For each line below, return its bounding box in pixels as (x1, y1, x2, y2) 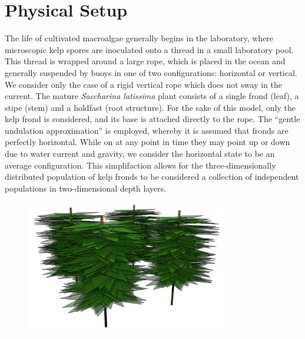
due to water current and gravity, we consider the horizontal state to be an (5, 147, 275, 160)
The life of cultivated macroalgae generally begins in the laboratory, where (5, 32, 274, 44)
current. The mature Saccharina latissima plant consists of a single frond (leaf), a (5, 90, 299, 102)
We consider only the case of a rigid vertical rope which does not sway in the (5, 78, 282, 90)
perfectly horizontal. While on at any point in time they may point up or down (5, 136, 290, 148)
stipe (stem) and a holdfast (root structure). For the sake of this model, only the (5, 101, 296, 113)
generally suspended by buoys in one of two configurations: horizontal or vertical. (5, 66, 297, 78)
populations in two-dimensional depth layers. (5, 182, 167, 194)
